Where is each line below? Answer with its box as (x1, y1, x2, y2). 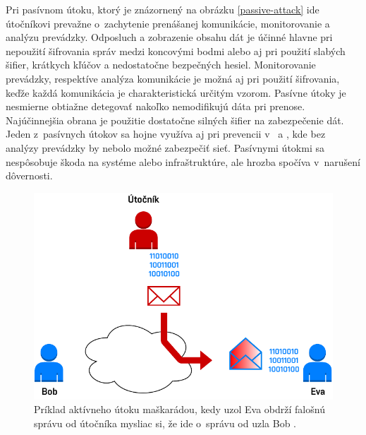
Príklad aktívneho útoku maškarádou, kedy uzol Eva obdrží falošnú (34, 402, 325, 417)
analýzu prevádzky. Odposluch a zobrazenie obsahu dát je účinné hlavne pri (6, 30, 333, 44)
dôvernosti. (6, 168, 53, 183)
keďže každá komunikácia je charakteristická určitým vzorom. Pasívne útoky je (6, 85, 346, 100)
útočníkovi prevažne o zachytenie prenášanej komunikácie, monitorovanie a (6, 16, 330, 30)
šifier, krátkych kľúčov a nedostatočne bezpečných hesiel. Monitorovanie (6, 57, 316, 72)
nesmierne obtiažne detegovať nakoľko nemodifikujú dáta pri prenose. (6, 99, 305, 114)
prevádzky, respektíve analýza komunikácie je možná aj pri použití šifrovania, (6, 71, 340, 85)
